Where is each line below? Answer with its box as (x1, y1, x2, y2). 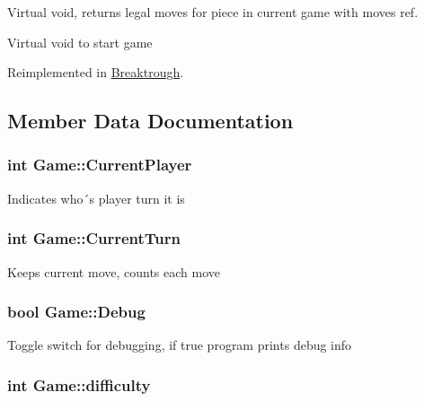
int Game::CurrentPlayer (7, 153, 192, 176)
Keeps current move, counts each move (7, 262, 221, 281)
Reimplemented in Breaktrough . (7, 63, 184, 82)
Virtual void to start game (7, 32, 153, 51)
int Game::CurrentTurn (7, 227, 181, 249)
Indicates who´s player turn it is (7, 188, 185, 207)
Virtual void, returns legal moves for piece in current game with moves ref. (7, 3, 419, 21)
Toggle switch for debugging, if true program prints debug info (7, 336, 352, 354)
